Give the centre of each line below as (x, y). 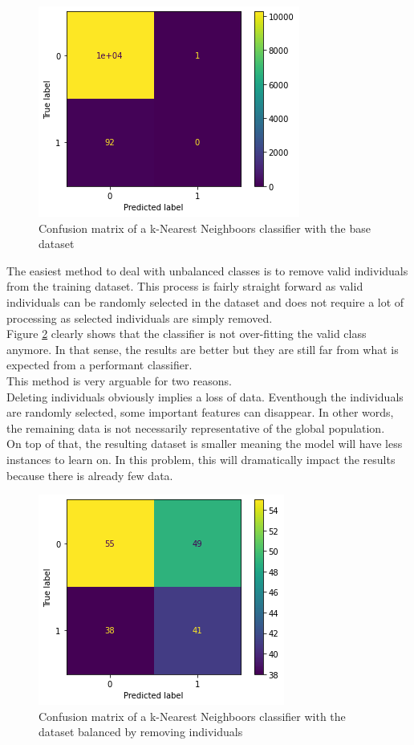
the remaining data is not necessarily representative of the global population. (196, 427)
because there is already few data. (90, 475)
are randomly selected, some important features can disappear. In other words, (200, 412)
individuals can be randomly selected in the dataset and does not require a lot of (205, 301)
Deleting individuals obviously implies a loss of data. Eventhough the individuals (205, 396)
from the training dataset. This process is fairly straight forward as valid (185, 286)
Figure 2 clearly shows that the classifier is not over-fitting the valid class (187, 334)
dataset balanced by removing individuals (141, 732)
